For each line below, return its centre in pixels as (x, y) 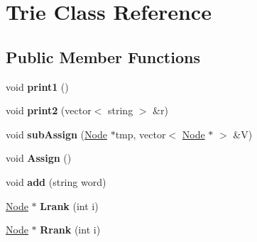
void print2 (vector (49, 110)
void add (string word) (56, 181)
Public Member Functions (103, 56)
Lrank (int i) (69, 205)
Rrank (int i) (70, 230)
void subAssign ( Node (56, 134)
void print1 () (37, 86)
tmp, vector (141, 134)
